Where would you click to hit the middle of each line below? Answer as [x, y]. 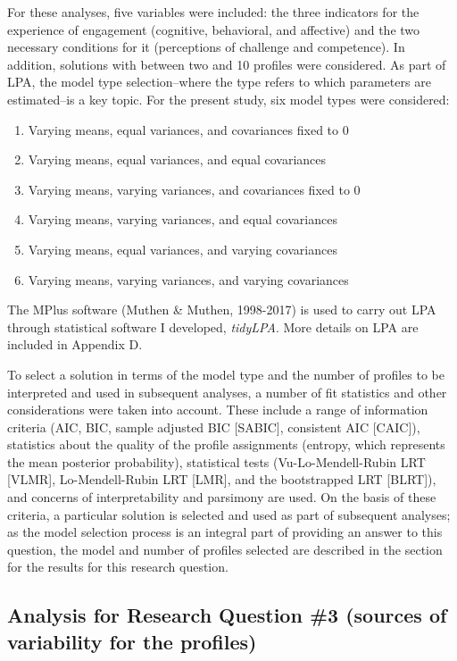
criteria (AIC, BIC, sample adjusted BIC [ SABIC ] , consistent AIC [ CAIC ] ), [214, 427]
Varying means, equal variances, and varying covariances [183, 249]
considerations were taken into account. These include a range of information [218, 410]
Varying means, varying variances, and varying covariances [188, 279]
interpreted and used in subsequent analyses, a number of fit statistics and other [227, 392]
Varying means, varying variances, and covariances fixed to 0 [194, 189]
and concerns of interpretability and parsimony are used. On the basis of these [222, 497]
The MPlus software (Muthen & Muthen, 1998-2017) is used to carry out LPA [222, 310]
